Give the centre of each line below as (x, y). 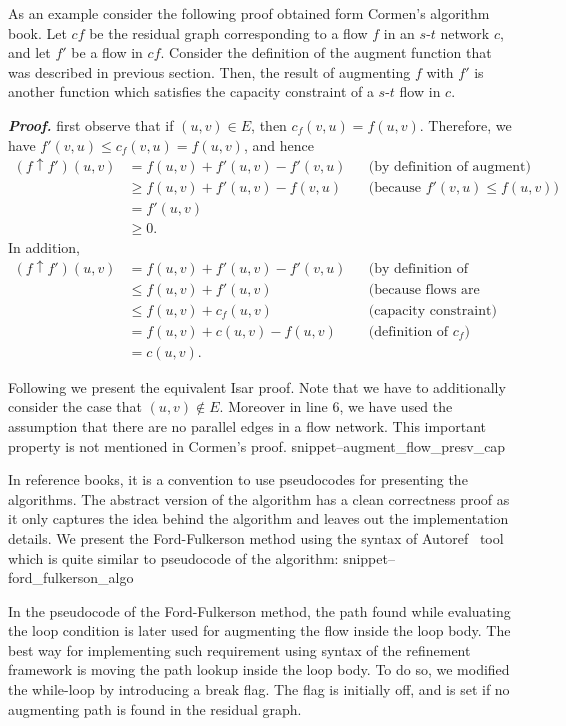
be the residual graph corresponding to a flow (228, 32)
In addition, (44, 246)
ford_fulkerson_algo (71, 577)
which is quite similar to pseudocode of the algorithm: (173, 557)
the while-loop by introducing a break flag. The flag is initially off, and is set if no (259, 689)
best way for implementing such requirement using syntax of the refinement (239, 649)
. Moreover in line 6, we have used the (336, 406)
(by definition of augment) (449, 166)
